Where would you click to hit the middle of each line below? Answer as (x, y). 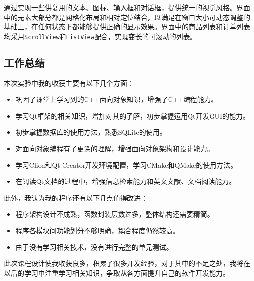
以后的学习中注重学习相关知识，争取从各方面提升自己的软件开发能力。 (117, 272)
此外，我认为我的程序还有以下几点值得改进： (76, 197)
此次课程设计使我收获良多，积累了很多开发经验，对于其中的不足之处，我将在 (127, 263)
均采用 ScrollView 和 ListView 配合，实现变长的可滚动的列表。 (100, 36)
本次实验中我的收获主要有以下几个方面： (69, 83)
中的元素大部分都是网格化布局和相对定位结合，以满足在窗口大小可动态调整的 (127, 17)
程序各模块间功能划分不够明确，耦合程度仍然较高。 (97, 230)
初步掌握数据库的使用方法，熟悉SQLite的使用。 (91, 132)
